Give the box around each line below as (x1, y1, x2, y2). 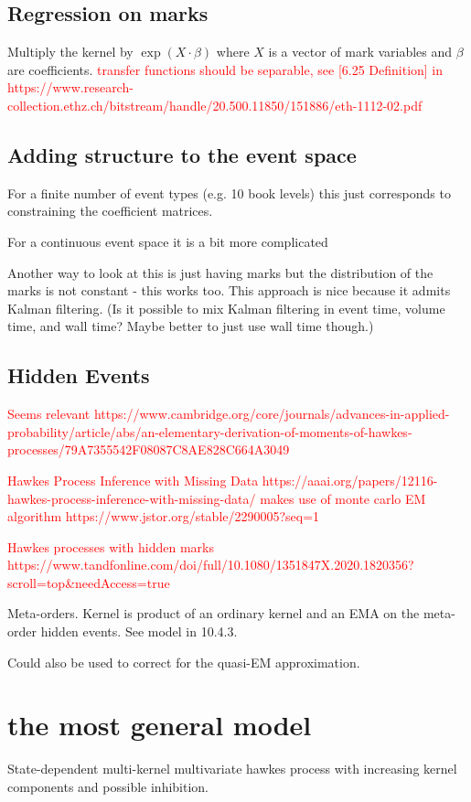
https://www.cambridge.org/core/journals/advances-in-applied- (93, 404, 450, 423)
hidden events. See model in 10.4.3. (40, 622, 238, 641)
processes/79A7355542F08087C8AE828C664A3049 (7, 440, 290, 459)
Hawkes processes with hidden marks (7, 537, 214, 556)
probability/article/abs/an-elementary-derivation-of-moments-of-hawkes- (7, 422, 412, 441)
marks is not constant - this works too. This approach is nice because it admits (7, 281, 451, 300)
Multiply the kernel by (7, 42, 134, 61)
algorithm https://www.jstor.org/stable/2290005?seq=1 (7, 507, 320, 526)
